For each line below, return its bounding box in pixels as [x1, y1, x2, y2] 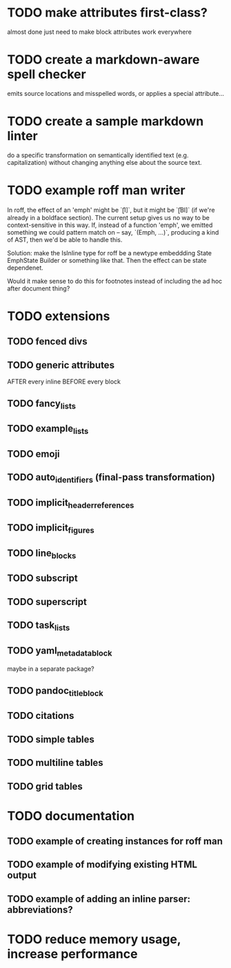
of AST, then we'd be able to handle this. [7, 235, 123, 244]
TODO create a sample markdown [7, 114, 204, 129]
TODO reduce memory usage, [7, 931, 181, 947]
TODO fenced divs [7, 336, 88, 348]
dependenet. [7, 264, 43, 272]
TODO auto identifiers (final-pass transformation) [7, 471, 216, 485]
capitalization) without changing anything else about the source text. [7, 158, 202, 166]
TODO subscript [7, 573, 78, 584]
